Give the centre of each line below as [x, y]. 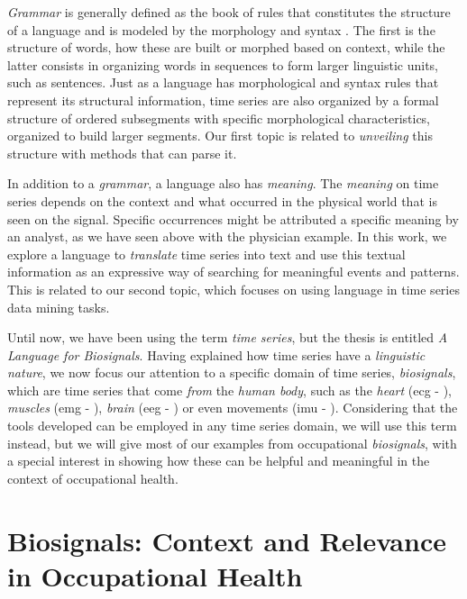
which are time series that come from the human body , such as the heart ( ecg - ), [229, 390]
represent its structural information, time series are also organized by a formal [223, 100]
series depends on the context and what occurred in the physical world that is [222, 200]
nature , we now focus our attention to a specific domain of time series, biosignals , [232, 372]
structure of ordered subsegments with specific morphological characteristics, [219, 118]
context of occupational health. [93, 478]
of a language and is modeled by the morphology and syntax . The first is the [221, 29]
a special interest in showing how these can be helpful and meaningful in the [219, 461]
